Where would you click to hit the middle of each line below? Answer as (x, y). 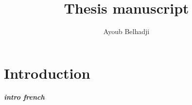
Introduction (47, 73)
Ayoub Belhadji (126, 31)
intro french (24, 96)
